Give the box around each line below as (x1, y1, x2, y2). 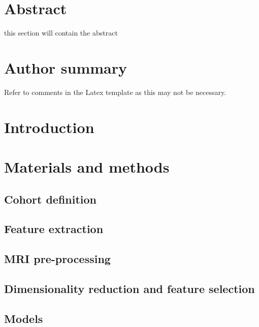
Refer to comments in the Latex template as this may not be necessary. (4, 86, 226, 97)
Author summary (4, 57, 127, 78)
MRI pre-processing (4, 251, 111, 267)
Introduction (4, 116, 94, 137)
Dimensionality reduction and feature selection (4, 280, 255, 296)
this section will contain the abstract (4, 27, 118, 38)
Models (4, 310, 43, 326)
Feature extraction (4, 221, 104, 237)
